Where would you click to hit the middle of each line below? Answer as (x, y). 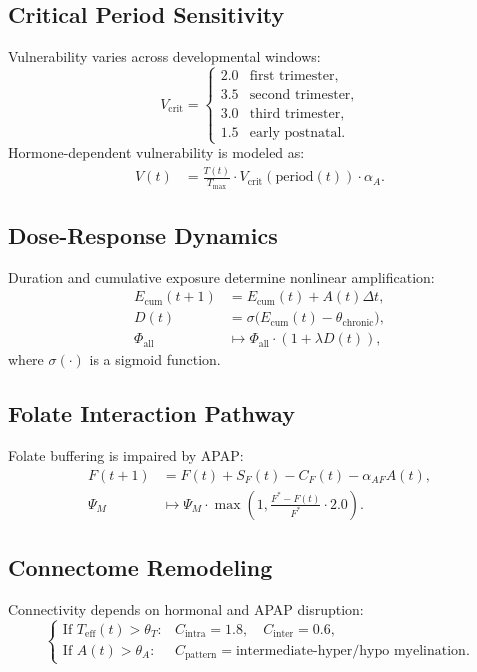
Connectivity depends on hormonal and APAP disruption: (186, 609)
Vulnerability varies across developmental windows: (164, 56)
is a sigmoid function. (155, 359)
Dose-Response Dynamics (143, 234)
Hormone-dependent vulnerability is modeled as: (156, 152)
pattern (200, 655)
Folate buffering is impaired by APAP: (126, 455)
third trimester (295, 114)
